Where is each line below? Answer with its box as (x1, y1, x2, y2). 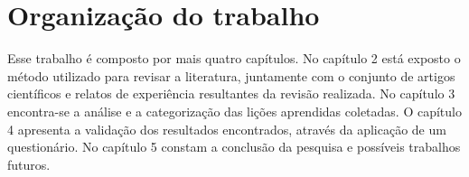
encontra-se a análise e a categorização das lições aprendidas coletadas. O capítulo (7, 101, 462, 120)
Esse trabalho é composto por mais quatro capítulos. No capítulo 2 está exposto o (7, 49, 461, 68)
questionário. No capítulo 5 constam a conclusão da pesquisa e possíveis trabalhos (7, 137, 461, 156)
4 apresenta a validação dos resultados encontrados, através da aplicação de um (7, 119, 446, 138)
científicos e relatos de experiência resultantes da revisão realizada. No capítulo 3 (7, 84, 455, 103)
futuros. (7, 154, 51, 173)
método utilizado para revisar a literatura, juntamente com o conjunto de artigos (7, 66, 455, 85)
